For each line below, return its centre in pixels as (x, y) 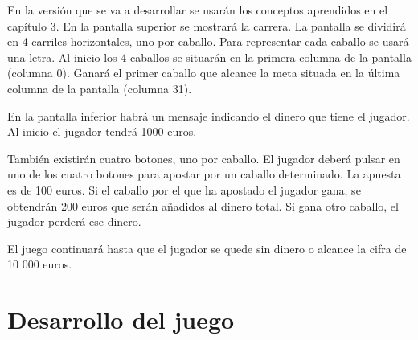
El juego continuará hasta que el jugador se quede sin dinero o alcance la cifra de (207, 248)
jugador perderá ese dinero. (74, 221)
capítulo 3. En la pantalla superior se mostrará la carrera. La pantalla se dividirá (207, 25)
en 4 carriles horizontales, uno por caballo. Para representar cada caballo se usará (208, 41)
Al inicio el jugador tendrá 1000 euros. (102, 131)
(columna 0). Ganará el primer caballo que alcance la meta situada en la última (204, 73)
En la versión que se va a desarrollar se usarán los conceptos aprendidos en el (198, 10)
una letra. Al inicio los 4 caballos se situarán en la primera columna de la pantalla (209, 57)
